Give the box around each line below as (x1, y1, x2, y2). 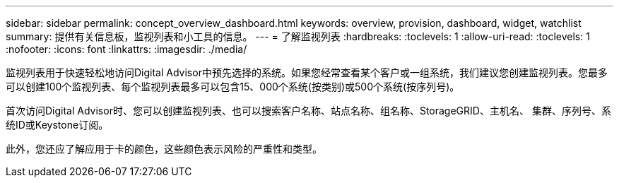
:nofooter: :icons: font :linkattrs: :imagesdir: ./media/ (6, 43, 247, 55)
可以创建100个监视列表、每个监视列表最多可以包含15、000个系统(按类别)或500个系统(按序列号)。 (6, 81, 460, 93)
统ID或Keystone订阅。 (6, 119, 109, 131)
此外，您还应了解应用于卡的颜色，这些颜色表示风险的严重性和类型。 (6, 143, 322, 155)
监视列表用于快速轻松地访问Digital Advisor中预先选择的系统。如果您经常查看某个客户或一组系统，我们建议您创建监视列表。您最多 (6, 66, 608, 78)
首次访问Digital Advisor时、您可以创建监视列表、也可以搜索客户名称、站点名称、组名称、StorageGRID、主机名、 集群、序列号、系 (6, 105, 611, 117)
